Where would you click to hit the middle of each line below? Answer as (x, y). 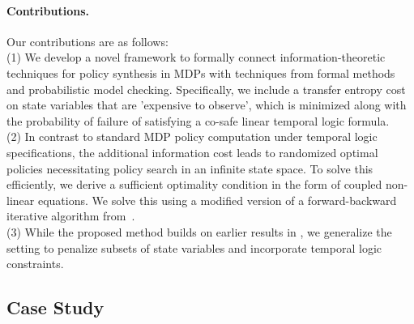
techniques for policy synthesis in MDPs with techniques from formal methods (201, 72)
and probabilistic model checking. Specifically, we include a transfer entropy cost (206, 89)
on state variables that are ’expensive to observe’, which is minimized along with (207, 105)
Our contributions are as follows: (87, 41)
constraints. (35, 264)
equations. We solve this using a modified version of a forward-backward (217, 200)
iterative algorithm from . (71, 216)
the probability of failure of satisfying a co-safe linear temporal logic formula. (198, 120)
